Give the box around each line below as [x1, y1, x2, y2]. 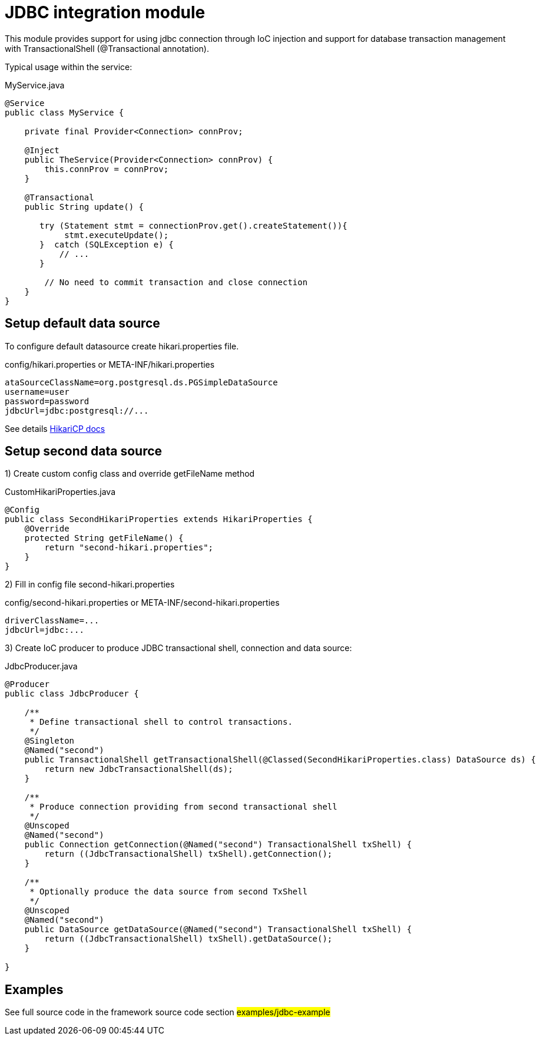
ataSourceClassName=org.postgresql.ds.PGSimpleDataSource [5, 377, 278, 387]
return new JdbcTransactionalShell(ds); [44, 764, 233, 774]
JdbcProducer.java [5, 661, 78, 672]
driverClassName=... [5, 616, 100, 626]
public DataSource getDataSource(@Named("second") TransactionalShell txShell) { [24, 925, 412, 935]
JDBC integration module [5, 2, 206, 22]
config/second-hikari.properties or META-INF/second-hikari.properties [5, 597, 280, 608]
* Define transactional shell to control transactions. [29, 717, 293, 727]
